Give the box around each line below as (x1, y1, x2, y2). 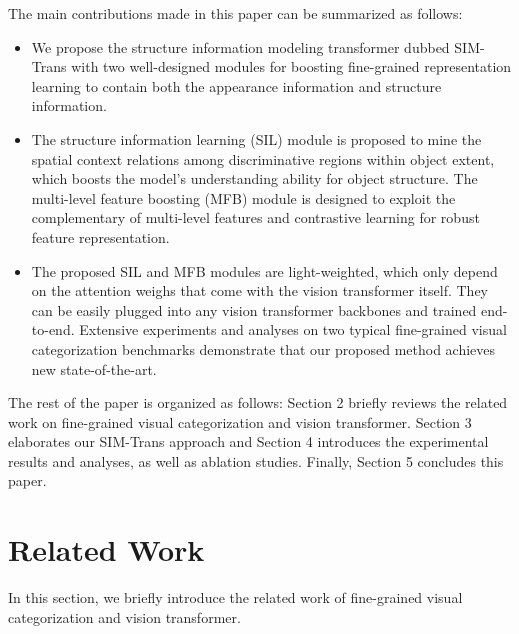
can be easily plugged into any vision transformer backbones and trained (31, 299, 477, 320)
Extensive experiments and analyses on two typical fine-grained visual (79, 319, 507, 340)
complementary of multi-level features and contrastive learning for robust (31, 207, 480, 228)
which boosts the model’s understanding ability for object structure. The (31, 168, 478, 189)
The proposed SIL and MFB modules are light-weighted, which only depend (31, 260, 498, 281)
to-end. (31, 319, 75, 340)
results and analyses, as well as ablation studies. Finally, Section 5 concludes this (8, 450, 504, 471)
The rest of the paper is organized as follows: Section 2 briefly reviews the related (8, 392, 508, 413)
